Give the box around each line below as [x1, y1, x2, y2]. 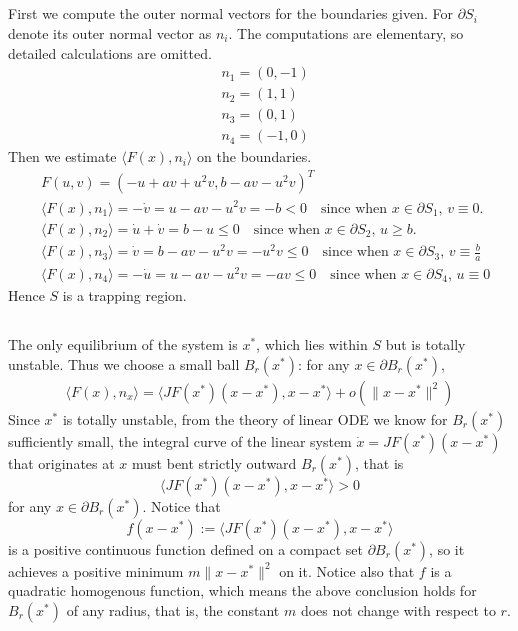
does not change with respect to [300, 599, 496, 620]
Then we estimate [8, 146, 117, 167]
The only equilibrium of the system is [8, 334, 238, 355]
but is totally [385, 334, 466, 355]
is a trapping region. [62, 285, 187, 306]
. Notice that [142, 495, 221, 516]
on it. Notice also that [279, 560, 415, 581]
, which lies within [256, 334, 368, 355]
